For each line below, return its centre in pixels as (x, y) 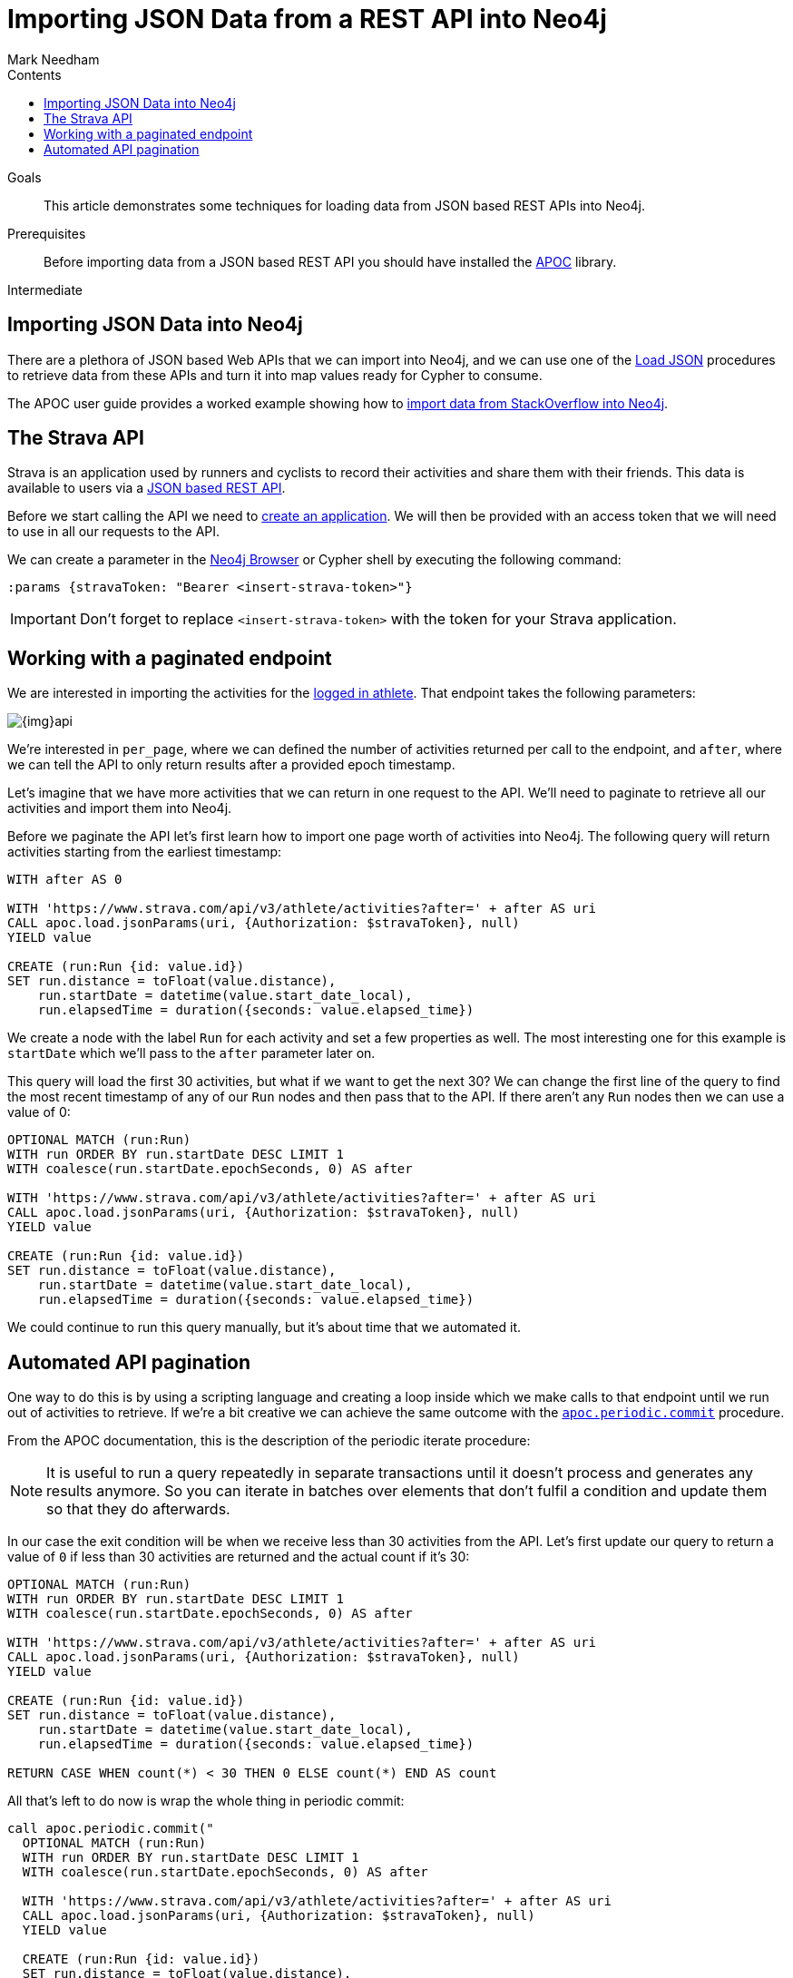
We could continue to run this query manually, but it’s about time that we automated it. (264, 1327)
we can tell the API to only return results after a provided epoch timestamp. (231, 765)
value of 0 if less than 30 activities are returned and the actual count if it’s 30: (239, 1557)
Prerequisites (47, 233)
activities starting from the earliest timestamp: (145, 852)
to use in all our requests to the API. (114, 532)
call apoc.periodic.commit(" (111, 1829)
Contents (34, 74)
